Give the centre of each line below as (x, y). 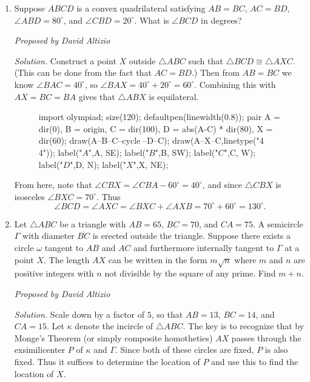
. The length (66, 259)
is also (276, 350)
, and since (222, 185)
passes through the (266, 337)
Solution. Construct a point (65, 60)
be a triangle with (93, 223)
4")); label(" (60, 152)
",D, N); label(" (98, 164)
